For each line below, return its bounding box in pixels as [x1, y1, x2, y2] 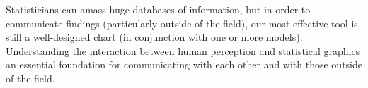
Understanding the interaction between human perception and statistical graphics [6, 43, 360, 58]
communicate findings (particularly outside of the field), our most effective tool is [6, 15, 358, 30]
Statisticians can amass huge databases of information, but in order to [6, 2, 311, 16]
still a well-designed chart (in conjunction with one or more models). [6, 30, 303, 44]
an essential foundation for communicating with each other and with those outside [6, 57, 363, 72]
